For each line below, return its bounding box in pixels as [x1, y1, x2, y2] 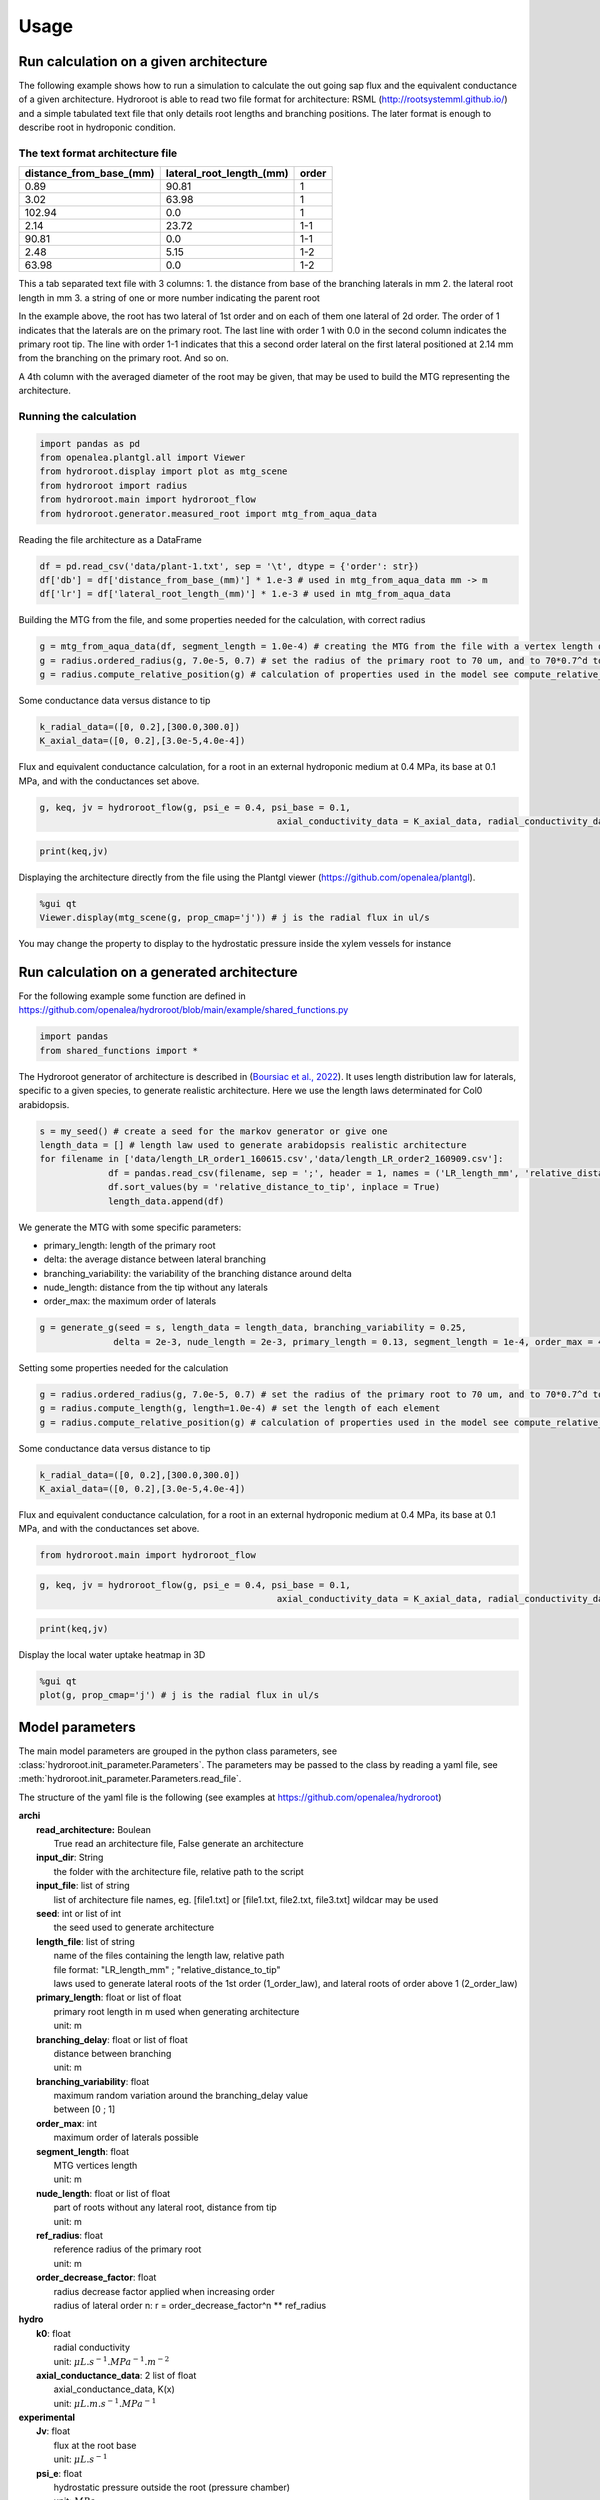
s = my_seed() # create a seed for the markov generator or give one [39, 1125, 388, 1137]
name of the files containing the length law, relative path [53, 1950, 285, 1962]
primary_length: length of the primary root [43, 1239, 216, 1251]
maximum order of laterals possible [53, 2131, 199, 2144]
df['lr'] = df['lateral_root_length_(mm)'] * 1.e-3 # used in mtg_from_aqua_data [39, 588, 452, 600]
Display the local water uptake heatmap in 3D [18, 1648, 206, 1660]
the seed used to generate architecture [53, 1921, 215, 1934]
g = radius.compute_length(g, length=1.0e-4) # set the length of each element [39, 1403, 441, 1414]
